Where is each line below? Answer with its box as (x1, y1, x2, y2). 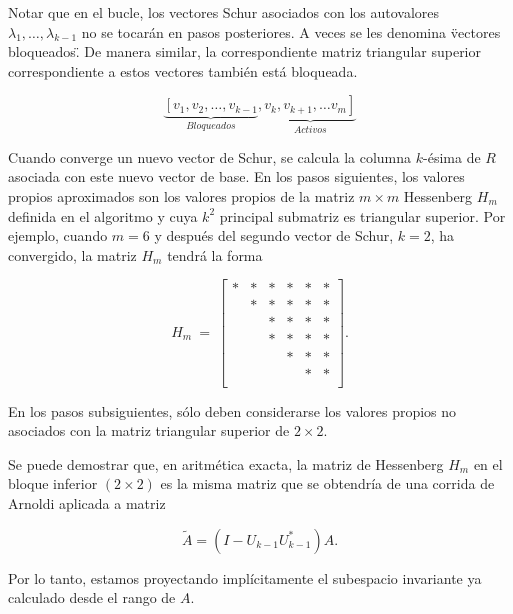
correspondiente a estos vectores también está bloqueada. (8, 60, 358, 81)
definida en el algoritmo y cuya (8, 205, 198, 226)
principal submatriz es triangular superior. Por (219, 205, 506, 226)
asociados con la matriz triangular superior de (8, 420, 290, 441)
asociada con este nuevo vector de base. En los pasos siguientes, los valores (8, 166, 465, 187)
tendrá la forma (167, 244, 263, 265)
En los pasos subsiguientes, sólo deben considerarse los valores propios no (8, 400, 457, 421)
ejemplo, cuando (8, 225, 108, 246)
